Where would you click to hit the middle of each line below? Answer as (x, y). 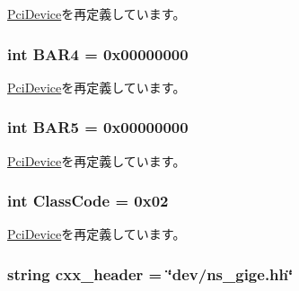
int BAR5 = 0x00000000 (98, 127)
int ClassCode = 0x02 (88, 201)
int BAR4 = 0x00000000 (98, 53)
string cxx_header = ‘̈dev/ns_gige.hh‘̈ (150, 273)
